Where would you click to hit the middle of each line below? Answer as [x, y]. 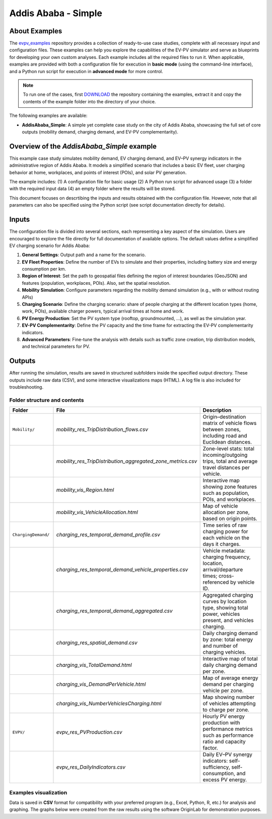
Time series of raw [225, 525]
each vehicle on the [226, 538]
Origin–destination [224, 417]
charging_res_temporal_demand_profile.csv [108, 535]
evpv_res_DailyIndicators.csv [91, 767]
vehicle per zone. [223, 690]
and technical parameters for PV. [56, 346]
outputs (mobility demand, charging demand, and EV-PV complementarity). [100, 132]
